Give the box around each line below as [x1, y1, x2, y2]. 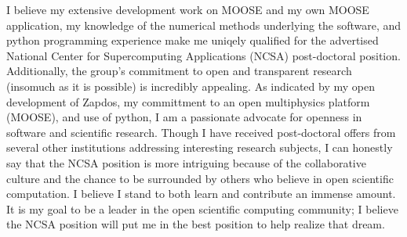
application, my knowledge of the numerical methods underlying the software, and [6, 16, 402, 33]
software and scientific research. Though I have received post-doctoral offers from [6, 124, 396, 140]
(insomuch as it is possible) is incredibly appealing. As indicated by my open [6, 77, 375, 94]
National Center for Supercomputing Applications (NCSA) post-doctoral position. [6, 47, 401, 63]
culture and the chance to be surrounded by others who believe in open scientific [6, 170, 394, 186]
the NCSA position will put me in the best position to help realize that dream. [6, 216, 385, 232]
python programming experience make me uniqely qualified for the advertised [6, 32, 379, 48]
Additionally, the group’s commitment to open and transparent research [6, 63, 352, 79]
